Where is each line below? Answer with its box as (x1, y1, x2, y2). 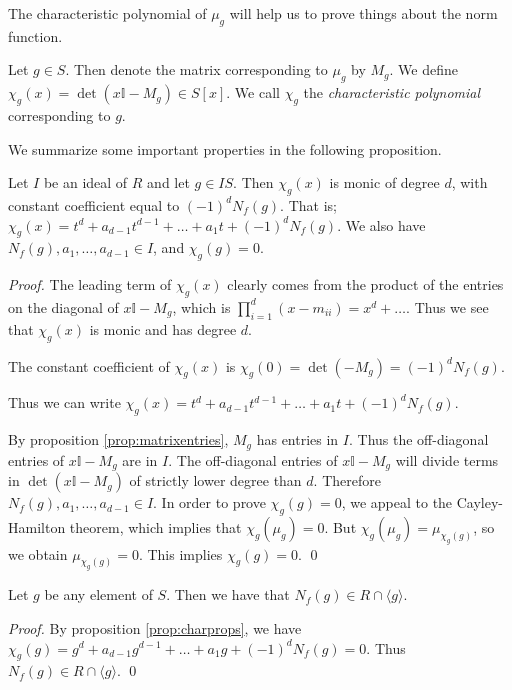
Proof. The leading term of (8, 274, 172, 295)
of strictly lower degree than (129, 470, 302, 491)
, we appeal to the (341, 492, 453, 513)
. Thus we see (406, 296, 489, 317)
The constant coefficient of (8, 355, 170, 376)
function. (8, 25, 63, 46)
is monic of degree (329, 172, 440, 193)
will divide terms (395, 449, 499, 470)
